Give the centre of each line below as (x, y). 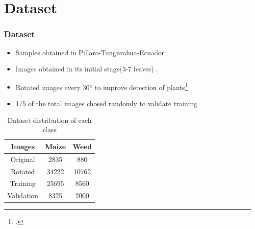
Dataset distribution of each (50, 120)
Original (23, 159)
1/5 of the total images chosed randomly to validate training (106, 103)
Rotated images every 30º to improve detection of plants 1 (102, 86)
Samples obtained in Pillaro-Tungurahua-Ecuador (90, 52)
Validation (23, 195)
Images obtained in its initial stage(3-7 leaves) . (87, 69)
